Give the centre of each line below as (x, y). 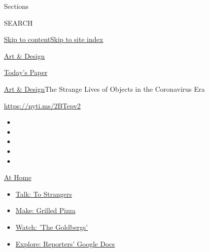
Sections (16, 6)
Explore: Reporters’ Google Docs (65, 243)
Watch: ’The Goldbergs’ (52, 227)
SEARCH (18, 22)
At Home (18, 177)
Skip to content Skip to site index (54, 39)
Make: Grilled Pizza (46, 210)
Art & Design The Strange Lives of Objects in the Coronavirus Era (104, 89)
